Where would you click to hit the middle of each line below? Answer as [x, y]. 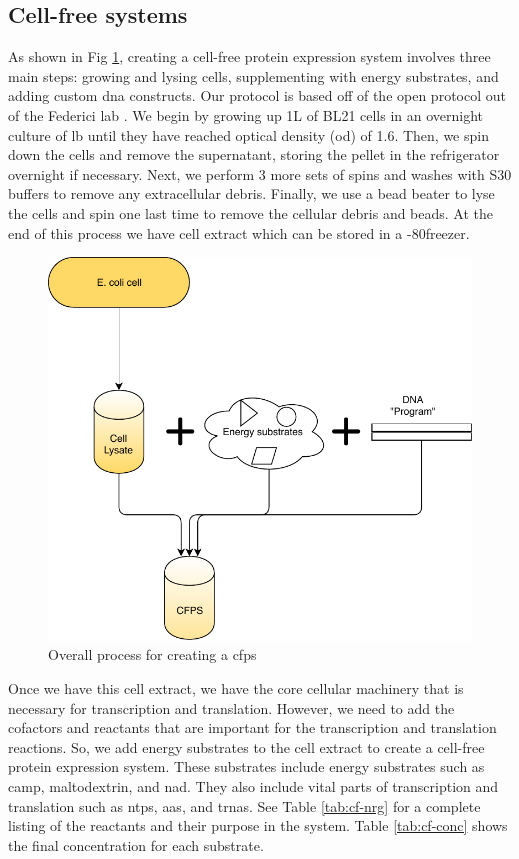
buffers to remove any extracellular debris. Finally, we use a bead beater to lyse [251, 193]
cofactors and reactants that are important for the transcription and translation [252, 727]
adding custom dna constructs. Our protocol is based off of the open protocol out [257, 95]
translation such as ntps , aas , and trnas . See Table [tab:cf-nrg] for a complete [244, 805]
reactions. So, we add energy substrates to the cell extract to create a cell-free [246, 746]
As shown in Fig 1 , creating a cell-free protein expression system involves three [249, 56]
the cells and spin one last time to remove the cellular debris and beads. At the [251, 212]
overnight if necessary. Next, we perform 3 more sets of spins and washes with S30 [260, 173]
